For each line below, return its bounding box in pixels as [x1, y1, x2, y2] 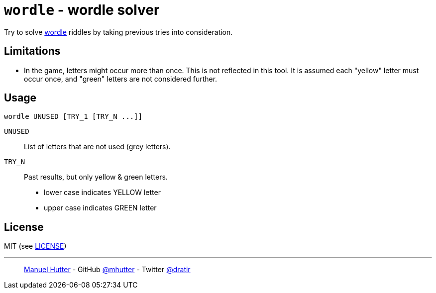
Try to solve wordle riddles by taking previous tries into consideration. [4, 27, 233, 36]
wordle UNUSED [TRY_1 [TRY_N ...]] [4, 112, 143, 121]
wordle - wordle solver [4, 1, 160, 18]
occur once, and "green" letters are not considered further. [24, 74, 218, 83]
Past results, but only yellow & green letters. [24, 173, 168, 182]
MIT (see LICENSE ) [4, 242, 67, 251]
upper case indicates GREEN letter [44, 203, 157, 212]
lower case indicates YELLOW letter [44, 188, 161, 197]
